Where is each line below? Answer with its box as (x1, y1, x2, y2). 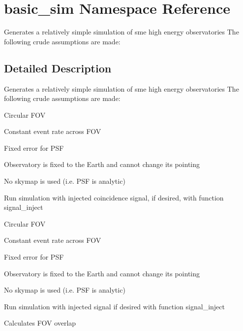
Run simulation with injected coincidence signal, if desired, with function (4, 192, 224, 202)
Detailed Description (4, 60, 112, 75)
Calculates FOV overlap (4, 318, 76, 328)
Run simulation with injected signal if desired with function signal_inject (4, 301, 225, 311)
